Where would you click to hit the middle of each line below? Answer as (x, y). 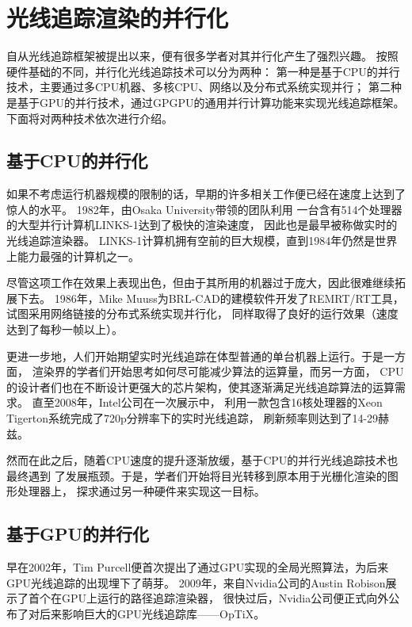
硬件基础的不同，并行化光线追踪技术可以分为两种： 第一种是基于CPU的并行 (203, 71)
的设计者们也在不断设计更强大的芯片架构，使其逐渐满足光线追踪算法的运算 (200, 386)
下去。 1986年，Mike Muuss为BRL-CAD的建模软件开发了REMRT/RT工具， (210, 298)
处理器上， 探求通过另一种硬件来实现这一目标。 (141, 491)
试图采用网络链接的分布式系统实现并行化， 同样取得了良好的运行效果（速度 (202, 313)
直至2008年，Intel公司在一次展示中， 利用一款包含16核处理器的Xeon (207, 402)
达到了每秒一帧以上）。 (65, 329)
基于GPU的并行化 (78, 534)
